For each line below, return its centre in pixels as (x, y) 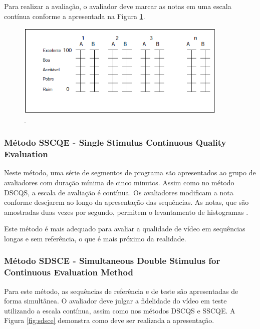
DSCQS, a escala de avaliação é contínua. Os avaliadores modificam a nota (119, 192)
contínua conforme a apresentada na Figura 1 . (75, 16)
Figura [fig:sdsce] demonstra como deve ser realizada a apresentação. (109, 320)
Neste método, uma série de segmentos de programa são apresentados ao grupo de (130, 173)
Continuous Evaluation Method (69, 272)
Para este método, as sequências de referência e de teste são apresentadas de (121, 291)
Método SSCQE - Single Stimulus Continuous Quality (115, 142)
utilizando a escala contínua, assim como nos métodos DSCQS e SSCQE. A (120, 310)
